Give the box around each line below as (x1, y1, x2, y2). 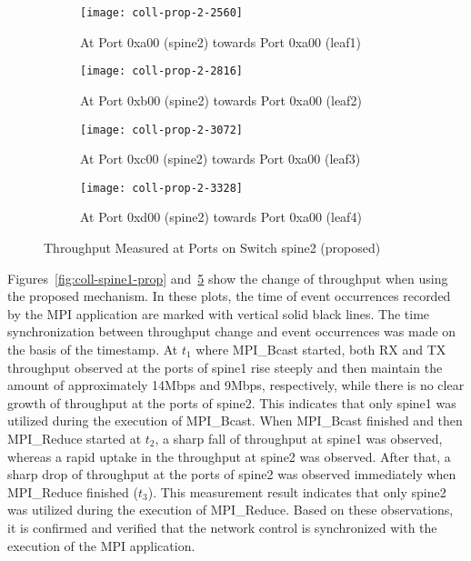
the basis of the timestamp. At (7, 339, 178, 358)
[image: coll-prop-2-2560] (80, 6, 243, 19)
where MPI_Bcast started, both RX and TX (195, 339, 446, 358)
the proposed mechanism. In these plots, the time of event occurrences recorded (7, 286, 451, 306)
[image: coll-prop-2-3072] (80, 123, 243, 136)
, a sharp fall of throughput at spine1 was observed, (155, 428, 443, 447)
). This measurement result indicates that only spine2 (147, 482, 446, 501)
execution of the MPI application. (7, 536, 195, 555)
